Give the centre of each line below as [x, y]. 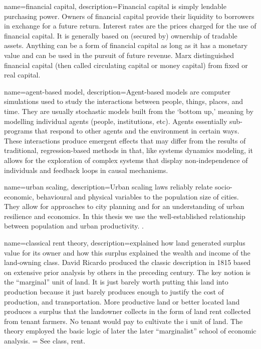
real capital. [22, 75]
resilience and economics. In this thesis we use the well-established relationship [125, 216]
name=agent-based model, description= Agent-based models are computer [117, 91]
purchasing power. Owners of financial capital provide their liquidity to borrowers [129, 16]
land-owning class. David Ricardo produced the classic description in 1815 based [127, 262]
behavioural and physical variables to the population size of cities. [138, 196]
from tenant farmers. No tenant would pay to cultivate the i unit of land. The [123, 321]
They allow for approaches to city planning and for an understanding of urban [124, 206]
